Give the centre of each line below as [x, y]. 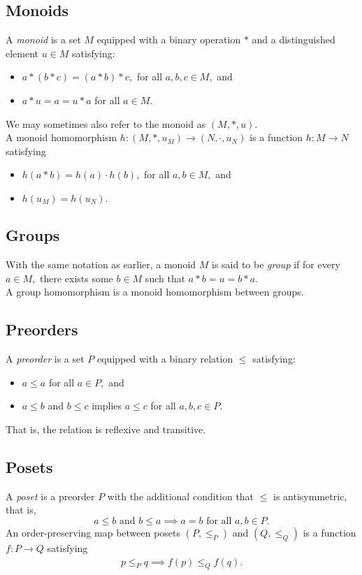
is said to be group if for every [276, 264]
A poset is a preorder [50, 496]
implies [107, 406]
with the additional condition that [181, 496]
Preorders [42, 329]
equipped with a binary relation [165, 359]
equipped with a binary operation [169, 39]
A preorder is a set [45, 359]
